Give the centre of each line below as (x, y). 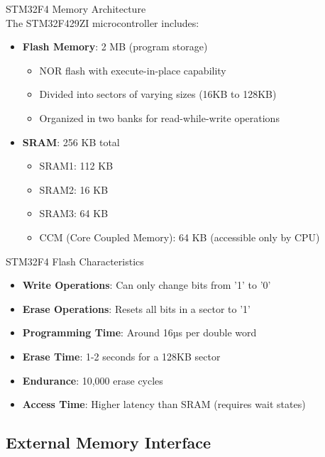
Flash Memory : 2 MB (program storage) (115, 46)
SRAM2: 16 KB (74, 189)
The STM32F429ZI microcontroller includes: (103, 22)
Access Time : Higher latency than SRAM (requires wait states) (164, 404)
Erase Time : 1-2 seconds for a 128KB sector (121, 356)
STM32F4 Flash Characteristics (75, 261)
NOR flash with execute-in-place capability (133, 70)
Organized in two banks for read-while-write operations (159, 117)
